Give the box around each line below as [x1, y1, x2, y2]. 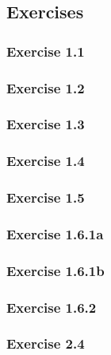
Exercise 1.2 [6, 77, 85, 97]
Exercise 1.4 [6, 151, 85, 171]
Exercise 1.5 [6, 187, 85, 207]
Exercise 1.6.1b [6, 260, 105, 280]
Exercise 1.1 [6, 41, 85, 61]
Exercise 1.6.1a [6, 223, 104, 243]
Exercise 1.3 [6, 114, 85, 134]
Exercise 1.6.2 [6, 297, 97, 317]
